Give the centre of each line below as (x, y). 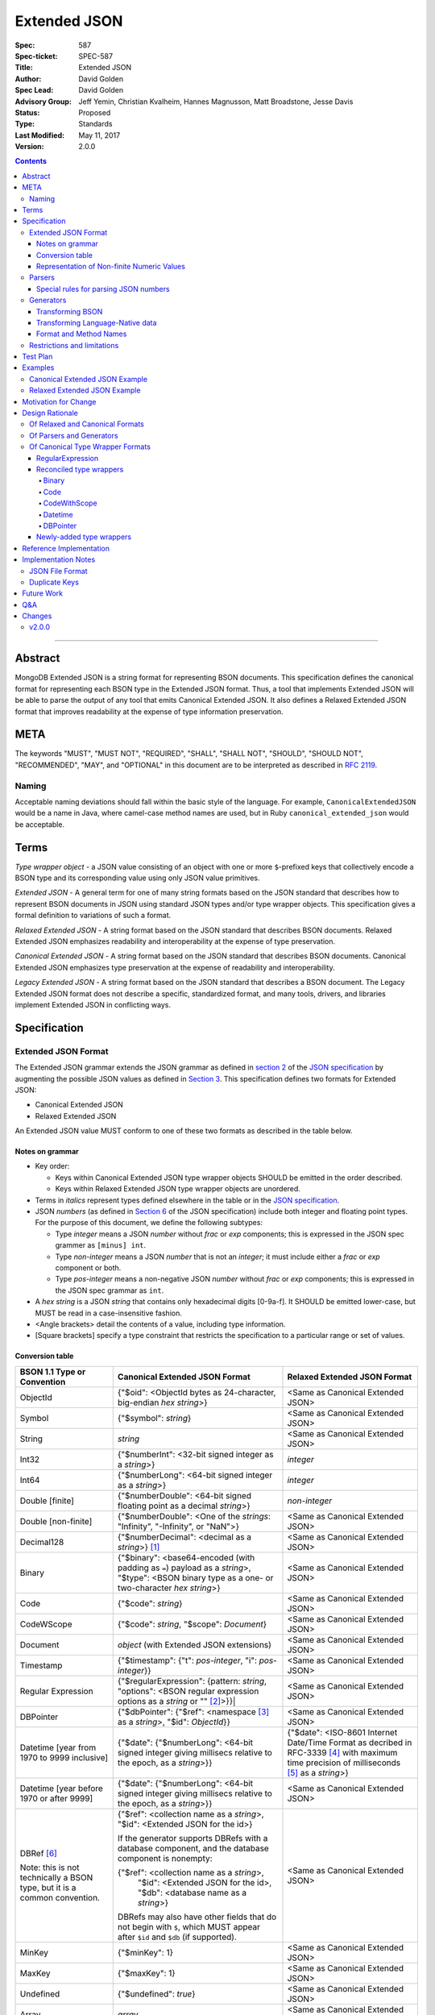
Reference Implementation (66, 548)
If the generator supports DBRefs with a (193, 1838)
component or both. (88, 1267)
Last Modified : (39, 135)
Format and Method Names (82, 334)
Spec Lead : (34, 90)
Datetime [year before (62, 1788)
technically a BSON (56, 1877)
